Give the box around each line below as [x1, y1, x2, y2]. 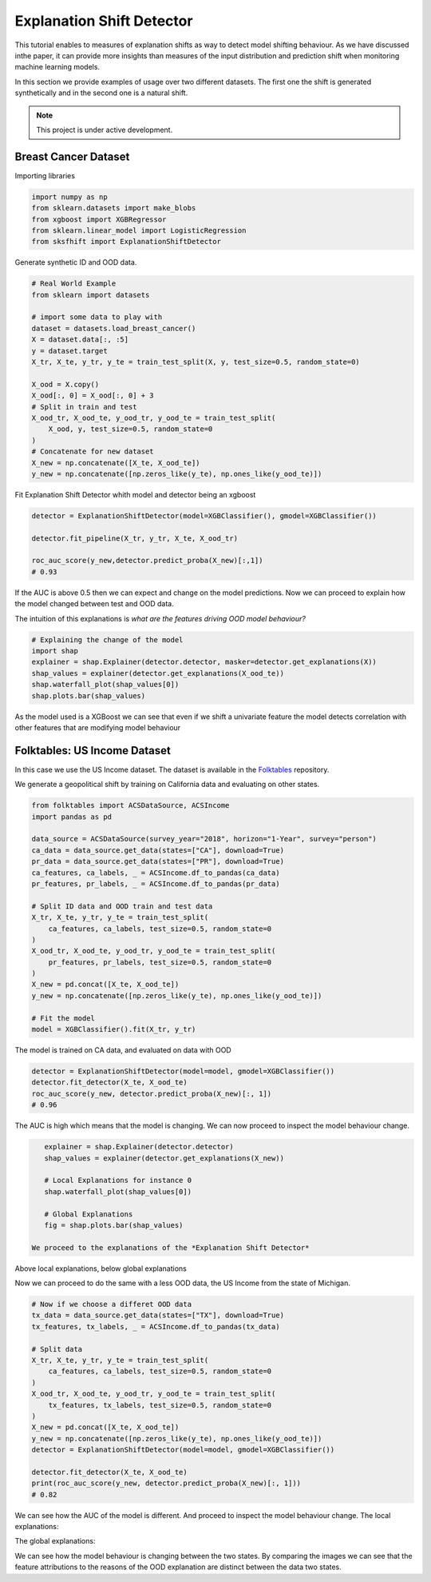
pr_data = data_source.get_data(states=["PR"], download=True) [31, 857, 285, 866]
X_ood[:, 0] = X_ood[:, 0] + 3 [31, 391, 155, 400]
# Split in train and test [31, 402, 137, 411]
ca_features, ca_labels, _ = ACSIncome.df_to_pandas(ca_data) [31, 868, 280, 877]
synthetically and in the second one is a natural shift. [14, 88, 188, 98]
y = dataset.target [31, 346, 108, 355]
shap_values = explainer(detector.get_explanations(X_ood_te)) [31, 669, 285, 677]
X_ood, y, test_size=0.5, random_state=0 [48, 425, 213, 433]
